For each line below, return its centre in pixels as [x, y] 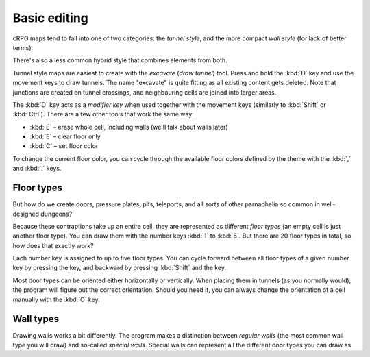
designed [26, 214]
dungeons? [57, 214]
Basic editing [51, 18]
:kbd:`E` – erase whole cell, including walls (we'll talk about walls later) [129, 127]
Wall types [36, 319]
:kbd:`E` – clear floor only [65, 136]
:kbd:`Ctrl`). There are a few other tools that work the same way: [103, 114]
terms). [23, 47]
